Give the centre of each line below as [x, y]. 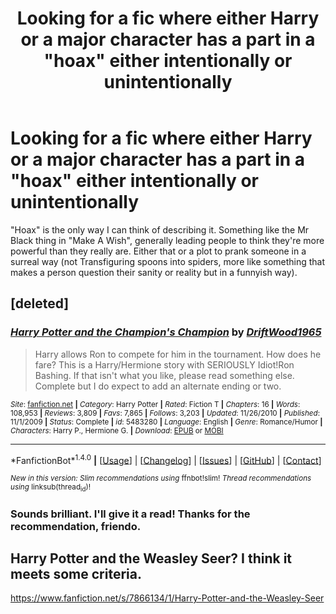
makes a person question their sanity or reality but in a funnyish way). [154, 272]
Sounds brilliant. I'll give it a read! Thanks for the [130, 514]
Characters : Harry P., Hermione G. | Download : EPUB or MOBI [117, 430]
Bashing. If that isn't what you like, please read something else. [164, 375]
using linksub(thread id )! [50, 488]
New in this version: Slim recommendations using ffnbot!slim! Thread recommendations [161, 478]
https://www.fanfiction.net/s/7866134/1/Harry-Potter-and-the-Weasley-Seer [167, 598]
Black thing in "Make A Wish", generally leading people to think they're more [167, 240]
